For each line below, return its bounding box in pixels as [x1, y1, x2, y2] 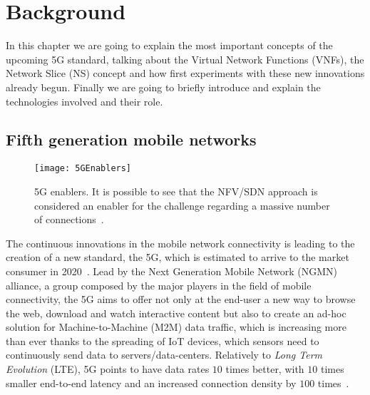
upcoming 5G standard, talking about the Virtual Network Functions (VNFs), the [6, 51, 364, 66]
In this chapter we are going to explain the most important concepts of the [6, 38, 333, 53]
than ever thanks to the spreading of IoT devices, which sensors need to [6, 333, 319, 348]
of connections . [34, 212, 104, 227]
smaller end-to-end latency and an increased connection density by [6, 375, 297, 390]
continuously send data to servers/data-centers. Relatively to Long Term [6, 347, 323, 362]
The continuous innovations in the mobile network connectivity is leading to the [6, 235, 355, 250]
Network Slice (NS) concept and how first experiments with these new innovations [6, 66, 365, 81]
